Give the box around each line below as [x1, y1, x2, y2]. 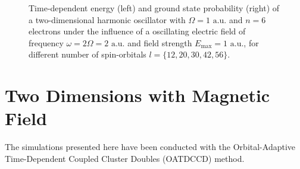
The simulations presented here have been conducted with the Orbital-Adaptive [5, 141, 296, 153]
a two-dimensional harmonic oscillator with [29, 13, 186, 25]
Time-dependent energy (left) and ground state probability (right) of [29, 2, 280, 14]
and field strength [127, 36, 192, 49]
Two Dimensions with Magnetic [5, 83, 270, 107]
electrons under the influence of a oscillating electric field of [29, 25, 246, 37]
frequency [29, 36, 64, 49]
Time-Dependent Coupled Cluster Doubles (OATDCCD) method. [5, 152, 245, 164]
